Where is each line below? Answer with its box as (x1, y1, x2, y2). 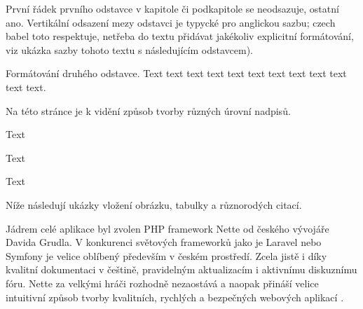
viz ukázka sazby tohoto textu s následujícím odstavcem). (6, 42, 254, 57)
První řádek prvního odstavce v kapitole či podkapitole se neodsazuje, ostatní (6, 1, 339, 15)
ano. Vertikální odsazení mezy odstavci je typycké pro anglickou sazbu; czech (6, 15, 336, 29)
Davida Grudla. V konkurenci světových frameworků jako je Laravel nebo (6, 235, 322, 249)
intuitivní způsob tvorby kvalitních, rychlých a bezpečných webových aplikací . (6, 289, 344, 304)
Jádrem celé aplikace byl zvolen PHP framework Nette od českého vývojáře (6, 221, 329, 235)
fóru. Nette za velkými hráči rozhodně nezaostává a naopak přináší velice (6, 275, 319, 290)
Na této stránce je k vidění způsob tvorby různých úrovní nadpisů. (6, 103, 291, 118)
